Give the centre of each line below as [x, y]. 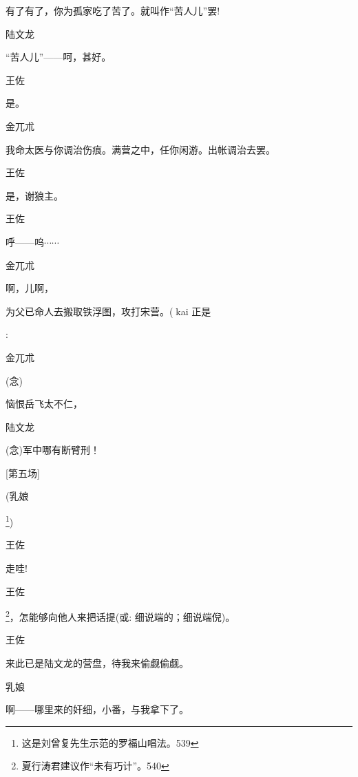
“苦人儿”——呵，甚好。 [59, 57]
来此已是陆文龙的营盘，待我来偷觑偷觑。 [97, 662]
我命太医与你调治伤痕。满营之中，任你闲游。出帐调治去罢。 [140, 149]
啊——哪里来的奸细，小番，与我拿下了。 [97, 709]
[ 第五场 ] [23, 472]
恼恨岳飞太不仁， [44, 404]
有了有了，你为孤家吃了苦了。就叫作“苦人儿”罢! [113, 10]
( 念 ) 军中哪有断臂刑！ [53, 450]
